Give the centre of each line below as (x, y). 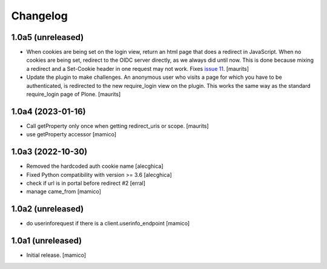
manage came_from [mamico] (64, 191)
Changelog (39, 16)
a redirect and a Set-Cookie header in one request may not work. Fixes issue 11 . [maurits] (138, 68)
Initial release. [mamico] (56, 255)
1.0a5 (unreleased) (48, 37)
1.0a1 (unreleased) (47, 241)
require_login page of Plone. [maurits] (74, 95)
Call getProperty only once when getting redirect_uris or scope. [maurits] (117, 126)
